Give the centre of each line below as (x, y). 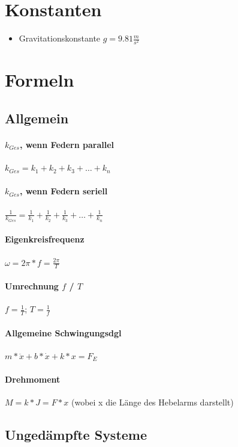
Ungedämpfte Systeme (76, 435)
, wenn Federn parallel (67, 145)
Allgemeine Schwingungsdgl (63, 332)
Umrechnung (32, 286)
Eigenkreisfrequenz (45, 239)
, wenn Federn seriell (64, 191)
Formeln (40, 80)
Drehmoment (33, 379)
